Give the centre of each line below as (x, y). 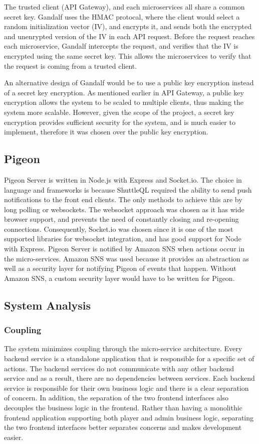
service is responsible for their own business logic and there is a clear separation (126, 388)
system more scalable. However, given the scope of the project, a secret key (119, 112)
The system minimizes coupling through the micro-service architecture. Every (123, 348)
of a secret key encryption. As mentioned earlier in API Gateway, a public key (124, 92)
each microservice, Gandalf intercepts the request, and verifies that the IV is (121, 46)
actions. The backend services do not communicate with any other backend (119, 368)
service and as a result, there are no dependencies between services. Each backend (129, 378)
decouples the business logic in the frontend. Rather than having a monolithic (123, 408)
